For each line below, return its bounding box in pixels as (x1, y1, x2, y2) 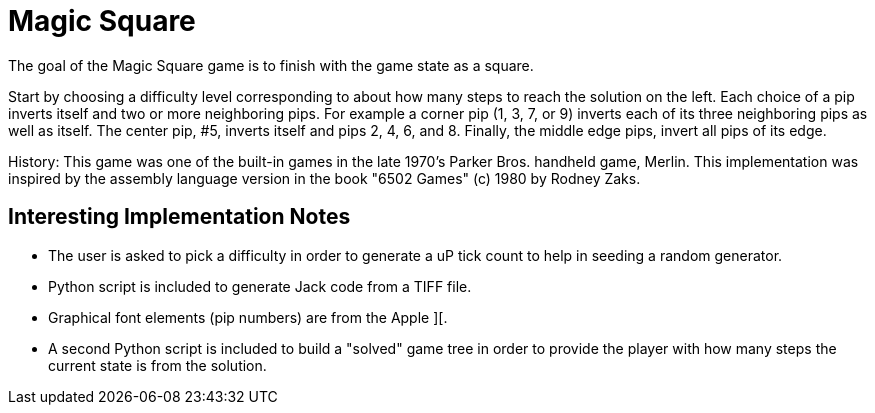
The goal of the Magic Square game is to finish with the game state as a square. (8, 56, 534, 74)
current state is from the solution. (48, 356, 267, 374)
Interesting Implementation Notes (8, 204, 351, 230)
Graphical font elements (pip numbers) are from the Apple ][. (48, 308, 448, 326)
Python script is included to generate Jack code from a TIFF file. (48, 277, 472, 295)
